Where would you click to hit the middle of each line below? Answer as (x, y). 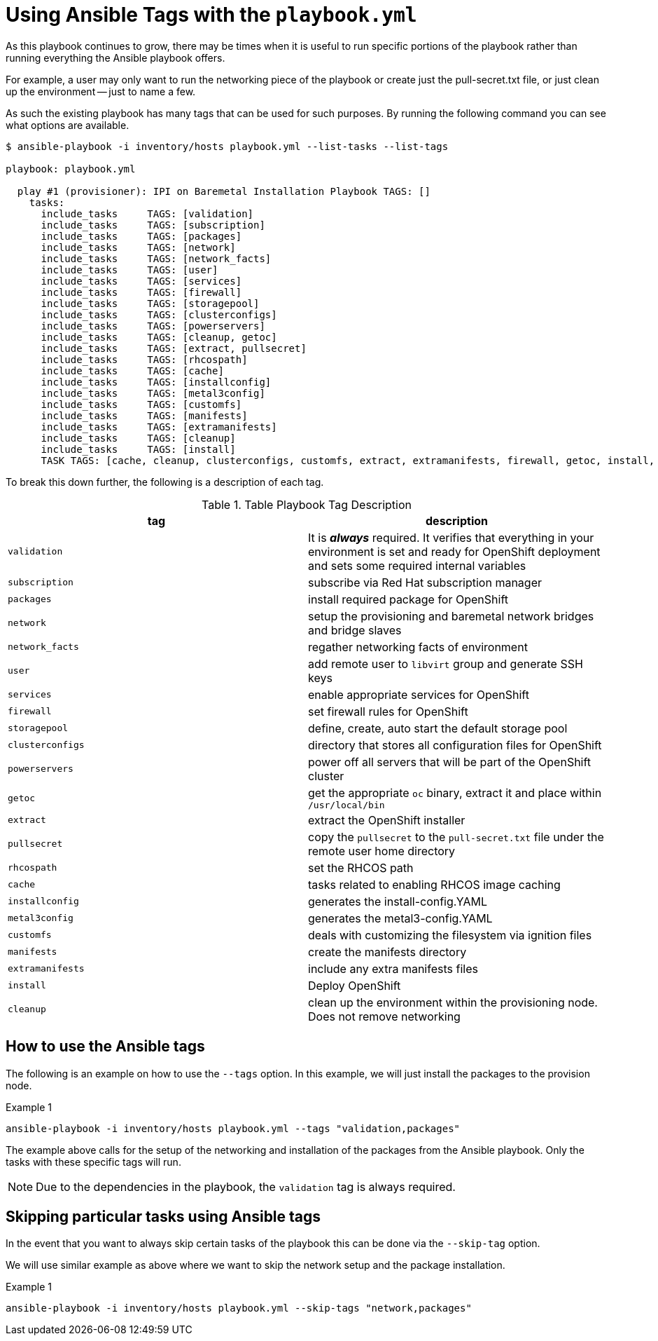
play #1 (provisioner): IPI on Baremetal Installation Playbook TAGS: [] (224, 191)
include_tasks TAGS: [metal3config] (153, 393)
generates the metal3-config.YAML (400, 918)
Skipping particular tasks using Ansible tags (163, 1217)
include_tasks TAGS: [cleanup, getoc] (159, 337)
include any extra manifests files (393, 968)
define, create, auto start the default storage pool (438, 728)
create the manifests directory (387, 952)
